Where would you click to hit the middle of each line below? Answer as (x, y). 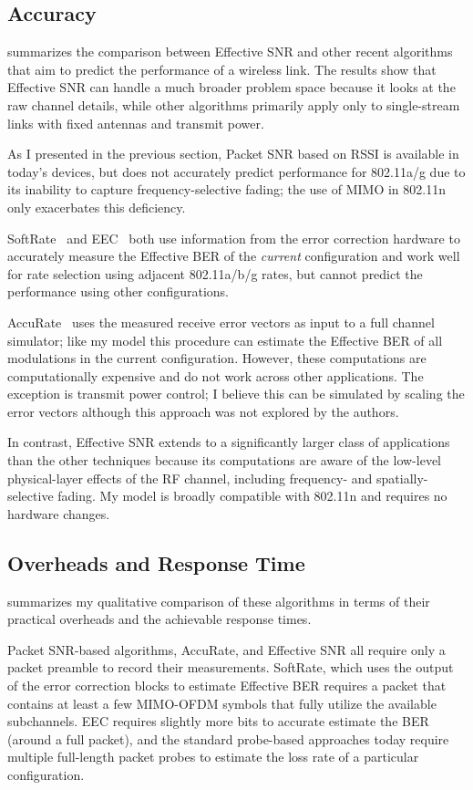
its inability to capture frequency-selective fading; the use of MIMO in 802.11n (226, 189)
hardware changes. (59, 513)
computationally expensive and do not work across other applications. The (216, 375)
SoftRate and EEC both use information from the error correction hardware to (234, 238)
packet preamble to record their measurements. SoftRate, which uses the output (231, 667)
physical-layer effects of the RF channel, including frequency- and (190, 478)
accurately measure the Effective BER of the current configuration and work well (234, 256)
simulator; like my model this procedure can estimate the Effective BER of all (225, 340)
